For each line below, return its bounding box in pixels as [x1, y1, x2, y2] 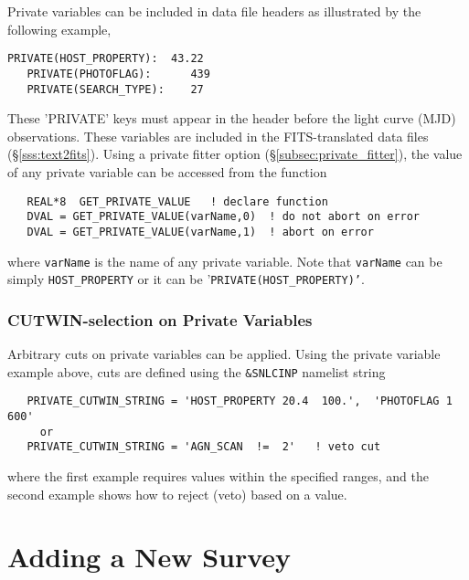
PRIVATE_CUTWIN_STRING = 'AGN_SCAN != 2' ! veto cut [27, 440, 381, 454]
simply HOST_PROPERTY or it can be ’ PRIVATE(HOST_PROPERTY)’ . [7, 269, 365, 289]
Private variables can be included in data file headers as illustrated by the [7, 2, 421, 20]
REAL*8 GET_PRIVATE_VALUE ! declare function [27, 195, 328, 208]
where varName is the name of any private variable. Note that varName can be [7, 251, 442, 270]
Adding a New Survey [7, 538, 292, 575]
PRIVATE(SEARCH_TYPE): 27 [27, 82, 204, 96]
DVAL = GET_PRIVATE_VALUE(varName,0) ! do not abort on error [27, 210, 421, 224]
